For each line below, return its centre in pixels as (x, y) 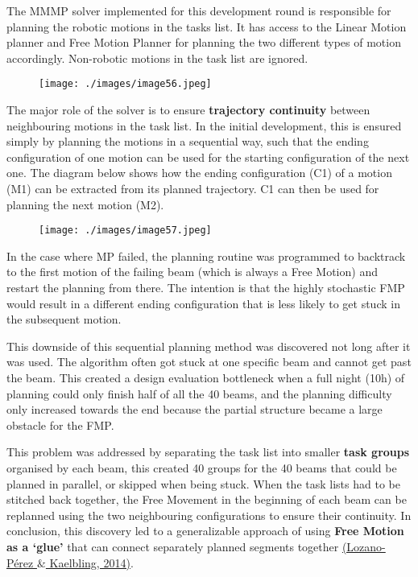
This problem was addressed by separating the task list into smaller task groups (208, 452)
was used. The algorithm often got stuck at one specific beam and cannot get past (209, 362)
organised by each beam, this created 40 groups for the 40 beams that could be (202, 467)
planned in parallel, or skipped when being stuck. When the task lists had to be (203, 483)
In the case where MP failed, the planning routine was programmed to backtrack (206, 256)
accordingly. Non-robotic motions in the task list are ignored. (157, 58)
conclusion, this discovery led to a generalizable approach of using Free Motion (205, 531)
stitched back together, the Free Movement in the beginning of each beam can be (207, 499)
